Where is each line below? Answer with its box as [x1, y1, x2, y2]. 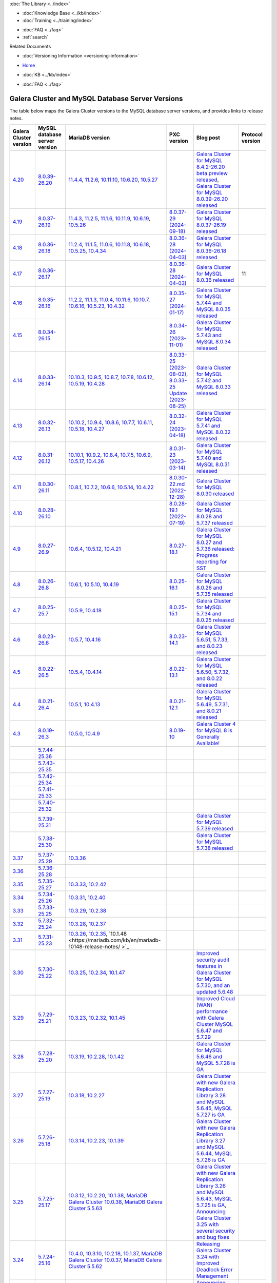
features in [196, 963, 223, 970]
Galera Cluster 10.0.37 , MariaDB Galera [68, 1256, 162, 1263]
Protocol [241, 131, 263, 138]
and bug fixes [196, 1234, 229, 1241]
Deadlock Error [196, 1266, 233, 1273]
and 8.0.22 [196, 675, 223, 682]
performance [196, 1008, 228, 1015]
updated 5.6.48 [196, 988, 233, 996]
